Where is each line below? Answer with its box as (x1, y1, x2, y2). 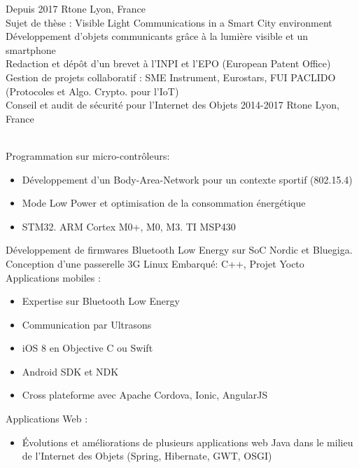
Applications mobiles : (6, 270, 101, 284)
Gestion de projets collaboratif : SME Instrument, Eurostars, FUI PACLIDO (6, 69, 336, 84)
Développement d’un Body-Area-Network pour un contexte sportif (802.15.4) (22, 172, 353, 186)
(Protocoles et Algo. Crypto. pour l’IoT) (6, 83, 179, 98)
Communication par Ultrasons (22, 317, 152, 331)
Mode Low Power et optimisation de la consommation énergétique (22, 195, 306, 210)
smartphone (6, 42, 56, 57)
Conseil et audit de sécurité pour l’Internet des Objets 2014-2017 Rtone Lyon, (6, 97, 339, 112)
